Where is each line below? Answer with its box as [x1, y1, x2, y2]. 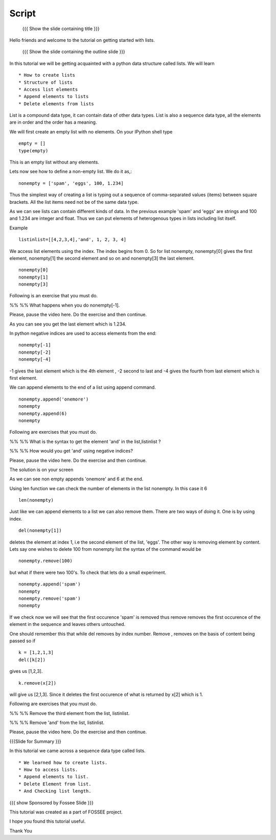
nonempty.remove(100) [18, 558, 73, 564]
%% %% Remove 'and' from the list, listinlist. [9, 719, 105, 726]
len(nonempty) [18, 497, 54, 503]
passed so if [9, 638, 36, 644]
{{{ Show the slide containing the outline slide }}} [22, 49, 125, 55]
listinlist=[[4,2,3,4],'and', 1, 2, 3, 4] [18, 237, 127, 243]
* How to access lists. [18, 767, 78, 773]
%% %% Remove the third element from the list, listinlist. [9, 710, 130, 716]
